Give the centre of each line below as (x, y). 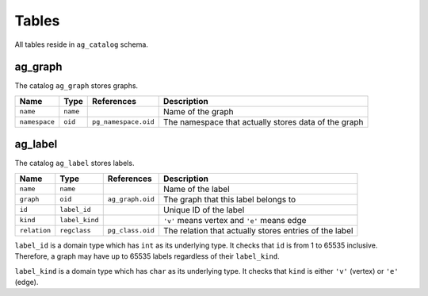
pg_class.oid (131, 231)
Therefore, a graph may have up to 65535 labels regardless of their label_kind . (147, 256)
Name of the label (196, 189)
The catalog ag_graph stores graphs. (76, 86)
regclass (75, 231)
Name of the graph (198, 111)
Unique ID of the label (204, 210)
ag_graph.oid (131, 200)
